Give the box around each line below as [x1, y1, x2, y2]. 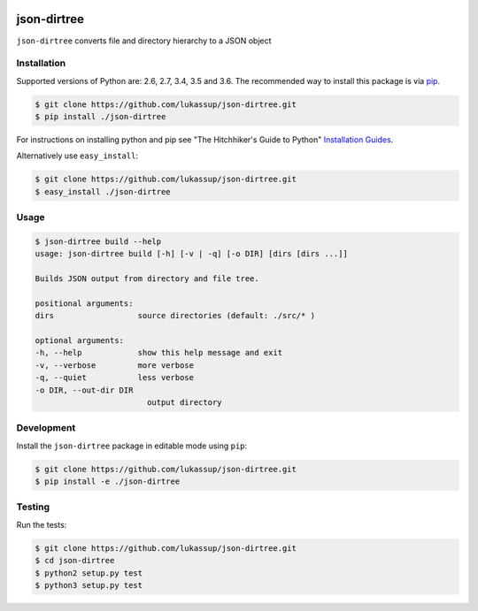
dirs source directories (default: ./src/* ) [35, 310, 316, 321]
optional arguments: [35, 336, 124, 346]
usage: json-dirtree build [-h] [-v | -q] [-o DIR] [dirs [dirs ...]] [35, 248, 349, 259]
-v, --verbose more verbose [35, 360, 195, 370]
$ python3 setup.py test [35, 580, 143, 590]
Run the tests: [16, 519, 67, 530]
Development [16, 422, 76, 434]
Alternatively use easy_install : [16, 150, 139, 161]
